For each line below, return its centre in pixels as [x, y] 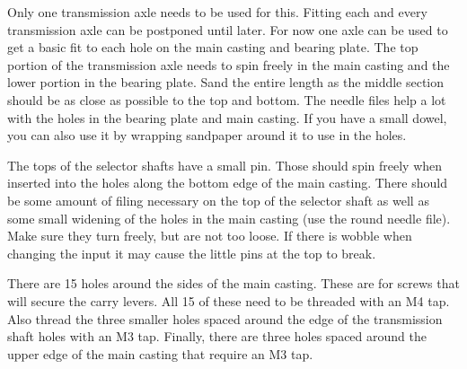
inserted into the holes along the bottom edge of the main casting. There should [227, 183]
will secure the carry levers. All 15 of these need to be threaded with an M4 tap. [229, 300]
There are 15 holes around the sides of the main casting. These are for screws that [233, 283]
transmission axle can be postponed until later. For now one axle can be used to [228, 29]
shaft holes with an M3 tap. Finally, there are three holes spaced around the [217, 336]
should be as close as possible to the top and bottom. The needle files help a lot [227, 99]
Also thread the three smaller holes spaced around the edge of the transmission [225, 318]
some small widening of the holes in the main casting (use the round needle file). [229, 218]
